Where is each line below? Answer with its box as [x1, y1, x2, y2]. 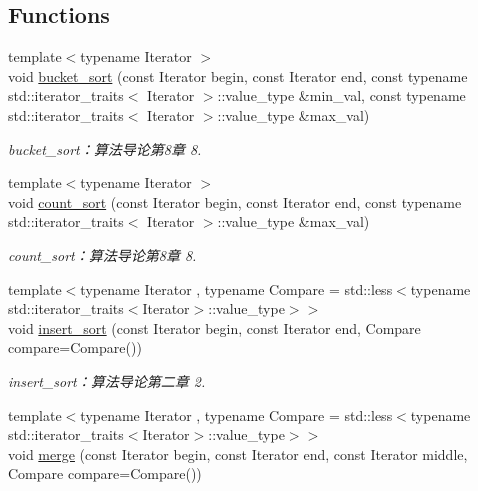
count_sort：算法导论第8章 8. [8, 244, 197, 265]
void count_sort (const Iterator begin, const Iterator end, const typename [8, 191, 462, 212]
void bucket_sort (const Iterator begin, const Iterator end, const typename [8, 65, 468, 86]
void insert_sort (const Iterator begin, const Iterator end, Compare [8, 317, 421, 338]
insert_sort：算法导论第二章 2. [8, 370, 206, 391]
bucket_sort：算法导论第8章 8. [8, 138, 202, 159]
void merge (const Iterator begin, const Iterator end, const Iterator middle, [8, 443, 468, 464]
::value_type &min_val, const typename [217, 85, 466, 106]
